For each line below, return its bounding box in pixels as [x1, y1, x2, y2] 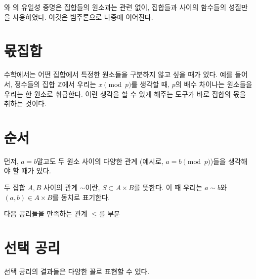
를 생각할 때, [131, 79, 170, 89]
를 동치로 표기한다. [52, 192, 110, 202]
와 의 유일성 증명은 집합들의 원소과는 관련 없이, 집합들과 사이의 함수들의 [4, 2, 226, 12]
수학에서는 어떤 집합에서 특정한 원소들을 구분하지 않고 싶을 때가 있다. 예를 [4, 69, 233, 80]
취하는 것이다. [4, 98, 46, 109]
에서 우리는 [62, 79, 96, 89]
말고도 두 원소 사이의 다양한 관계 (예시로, [37, 156, 164, 166]
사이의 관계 [43, 182, 78, 192]
